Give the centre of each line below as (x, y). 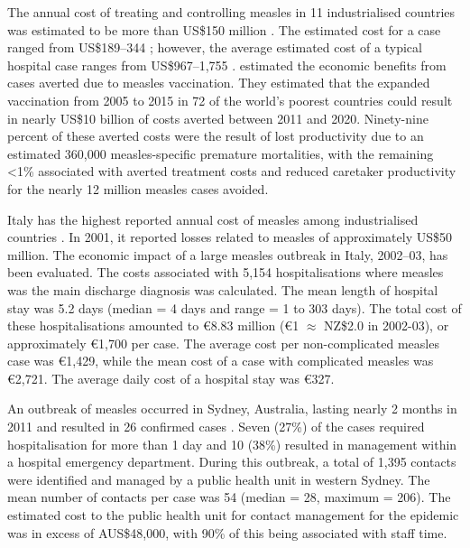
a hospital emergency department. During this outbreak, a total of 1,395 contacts (232, 462)
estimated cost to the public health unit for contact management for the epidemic (233, 515)
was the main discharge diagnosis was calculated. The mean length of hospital (223, 289)
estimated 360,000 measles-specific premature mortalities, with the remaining (221, 153)
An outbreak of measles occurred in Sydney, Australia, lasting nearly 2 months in (232, 409)
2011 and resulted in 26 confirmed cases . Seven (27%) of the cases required (216, 427)
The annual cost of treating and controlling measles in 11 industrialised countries (231, 12)
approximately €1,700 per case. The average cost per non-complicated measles (223, 343)
